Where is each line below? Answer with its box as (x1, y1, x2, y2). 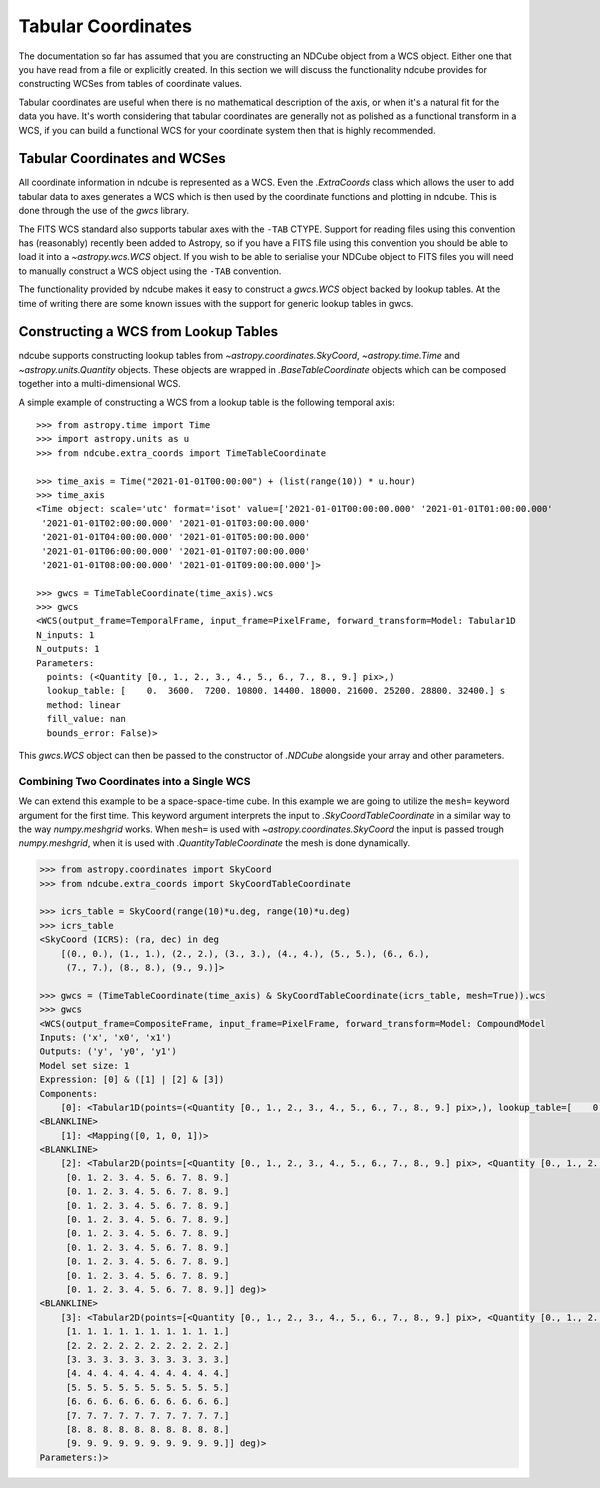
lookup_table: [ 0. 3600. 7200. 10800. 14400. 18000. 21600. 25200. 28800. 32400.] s (46, 685, 506, 697)
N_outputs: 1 (36, 643, 100, 655)
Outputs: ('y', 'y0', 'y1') (39, 1046, 177, 1057)
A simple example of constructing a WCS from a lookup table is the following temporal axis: (18, 396, 395, 408)
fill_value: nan (46, 713, 127, 725)
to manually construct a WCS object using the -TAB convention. (18, 265, 282, 277)
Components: (39, 1088, 99, 1099)
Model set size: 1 (39, 1060, 130, 1071)
